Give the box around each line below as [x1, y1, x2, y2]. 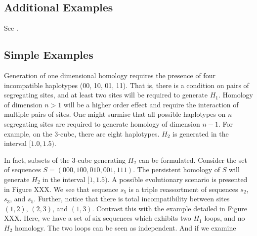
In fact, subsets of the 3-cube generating [4, 154, 126, 165]
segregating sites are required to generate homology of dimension [4, 118, 200, 129]
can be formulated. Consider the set [138, 154, 247, 165]
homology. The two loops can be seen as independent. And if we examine [14, 222, 236, 233]
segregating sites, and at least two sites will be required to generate [4, 90, 208, 100]
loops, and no [204, 213, 245, 223]
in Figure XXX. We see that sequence [4, 184, 118, 194]
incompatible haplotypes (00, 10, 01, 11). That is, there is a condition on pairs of [4, 80, 249, 90]
